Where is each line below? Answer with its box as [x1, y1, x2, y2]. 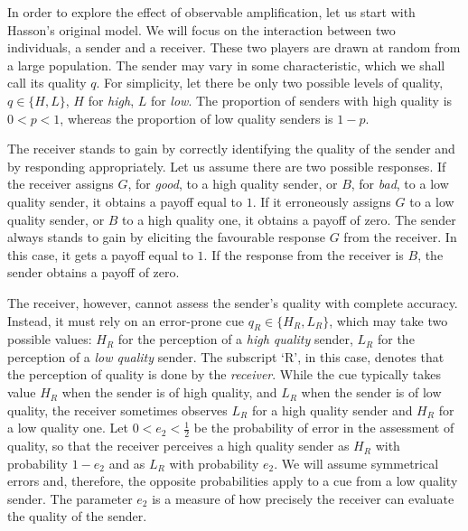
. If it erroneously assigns [252, 191, 391, 210]
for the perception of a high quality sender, [117, 330, 353, 349]
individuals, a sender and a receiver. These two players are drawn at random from [7, 38, 461, 57]
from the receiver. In [343, 228, 457, 247]
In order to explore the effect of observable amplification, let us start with [7, 3, 416, 21]
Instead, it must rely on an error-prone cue [7, 311, 245, 330]
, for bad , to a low [351, 174, 449, 193]
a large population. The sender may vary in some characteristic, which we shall [7, 55, 445, 74]
